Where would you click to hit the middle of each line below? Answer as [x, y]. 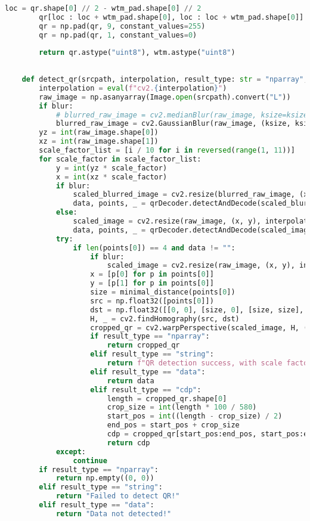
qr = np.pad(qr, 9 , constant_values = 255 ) [122, 26]
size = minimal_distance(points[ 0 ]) [163, 292]
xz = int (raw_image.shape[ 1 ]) [99, 142]
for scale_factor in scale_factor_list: [120, 159]
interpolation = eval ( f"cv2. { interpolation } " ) [133, 88]
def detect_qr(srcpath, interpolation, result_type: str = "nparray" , [165, 79]
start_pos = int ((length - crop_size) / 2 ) [195, 416]
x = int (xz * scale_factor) [111, 177]
